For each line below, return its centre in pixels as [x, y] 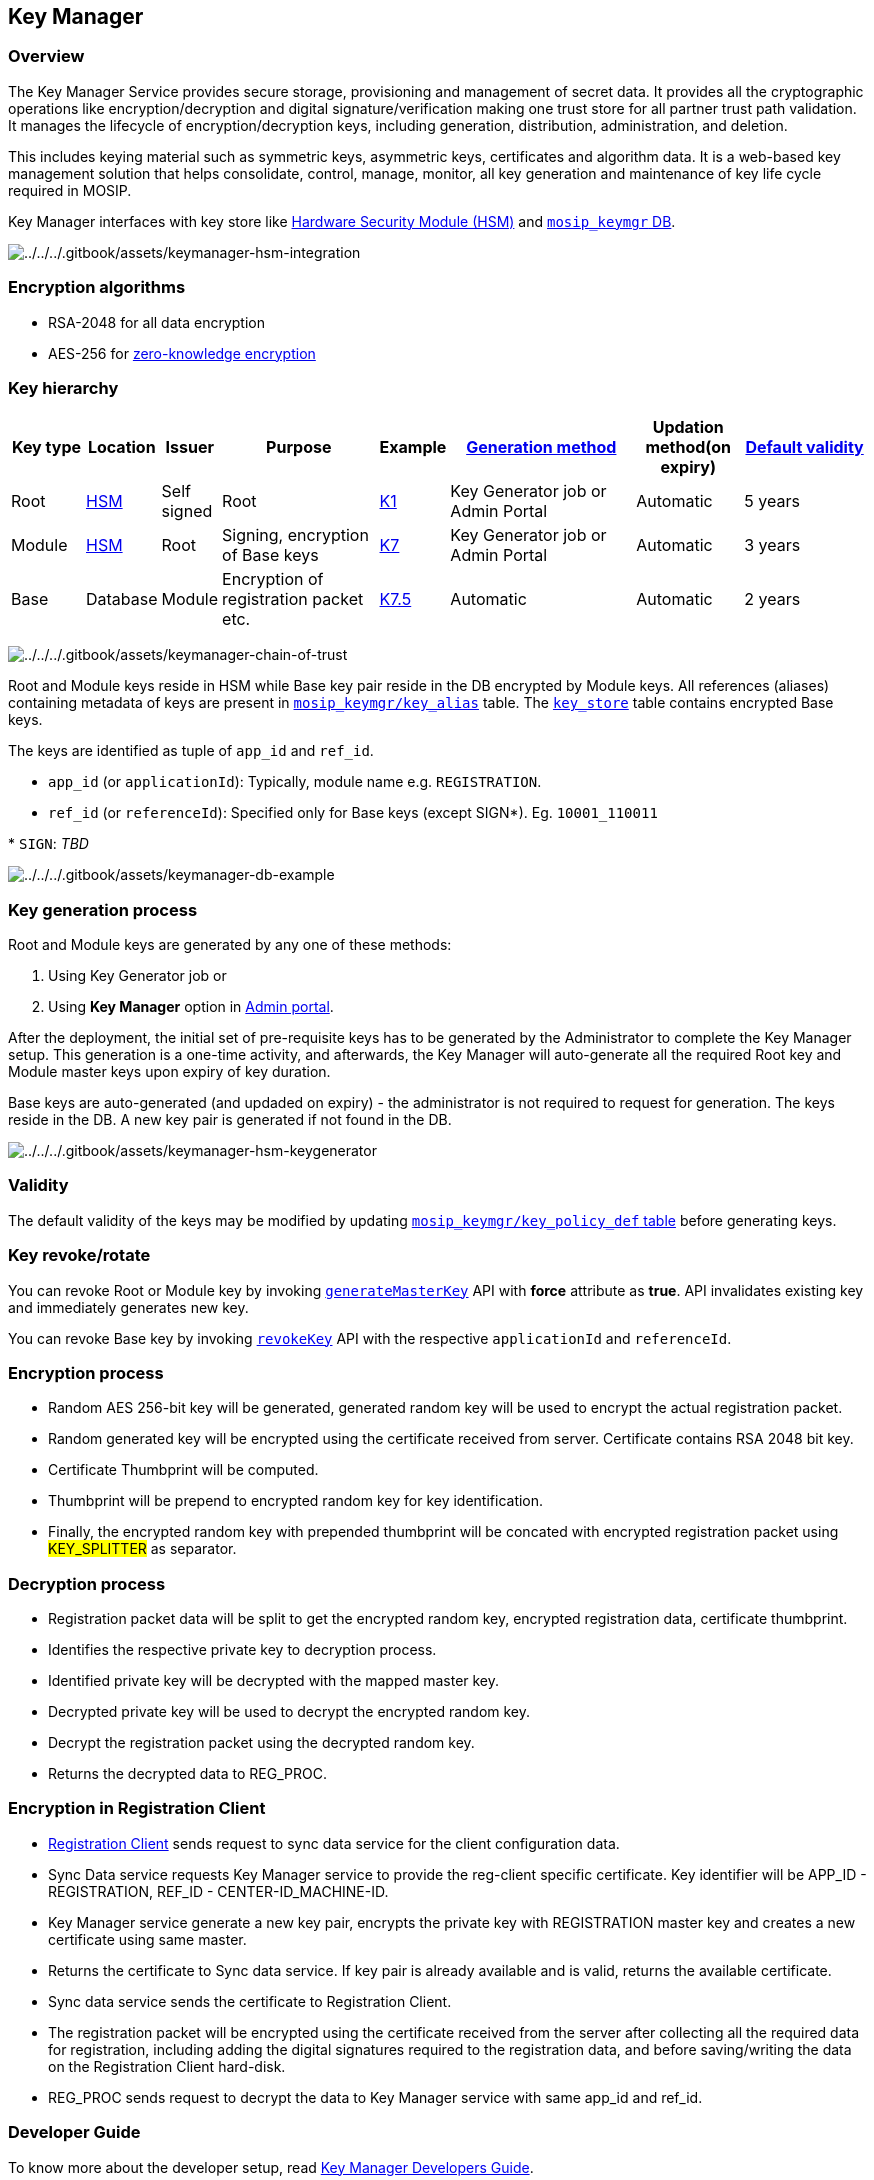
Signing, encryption [295, 535]
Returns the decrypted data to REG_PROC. [187, 1774]
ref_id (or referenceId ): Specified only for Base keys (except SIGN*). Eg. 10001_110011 [353, 813]
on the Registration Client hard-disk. [167, 2066]
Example [413, 447]
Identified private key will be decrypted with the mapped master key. [274, 1681]
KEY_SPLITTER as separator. [142, 1549]
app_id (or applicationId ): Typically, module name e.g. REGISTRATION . [295, 782]
